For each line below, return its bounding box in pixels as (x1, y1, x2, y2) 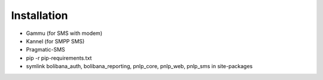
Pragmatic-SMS (26, 46, 65, 53)
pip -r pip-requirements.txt (26, 54, 92, 62)
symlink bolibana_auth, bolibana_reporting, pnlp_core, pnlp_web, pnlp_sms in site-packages (26, 63, 253, 70)
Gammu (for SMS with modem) (26, 30, 103, 37)
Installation (11, 9, 68, 22)
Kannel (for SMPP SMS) (26, 37, 85, 44)
